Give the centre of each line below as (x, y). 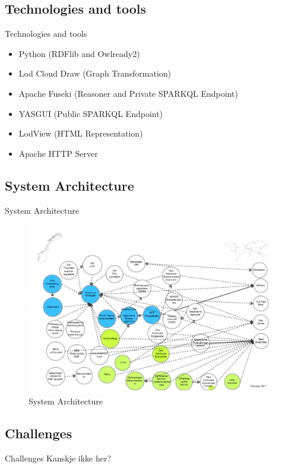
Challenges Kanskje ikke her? (58, 458)
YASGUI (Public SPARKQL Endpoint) (91, 113)
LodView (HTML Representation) (81, 133)
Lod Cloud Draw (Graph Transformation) (95, 73)
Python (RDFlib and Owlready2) (79, 53)
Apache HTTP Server (58, 153)
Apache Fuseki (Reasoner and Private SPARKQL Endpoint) (128, 93)
